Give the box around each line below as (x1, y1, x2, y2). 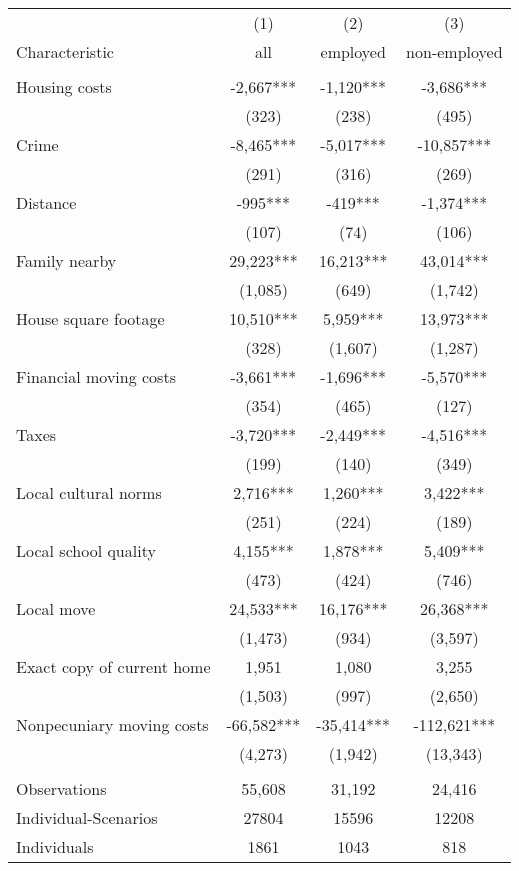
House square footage (16, 307, 165, 330)
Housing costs (16, 75, 112, 98)
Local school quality (16, 539, 156, 562)
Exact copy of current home (16, 655, 211, 678)
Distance (16, 191, 77, 214)
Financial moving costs (16, 365, 176, 388)
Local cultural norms (16, 481, 162, 504)
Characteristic (16, 40, 114, 63)
